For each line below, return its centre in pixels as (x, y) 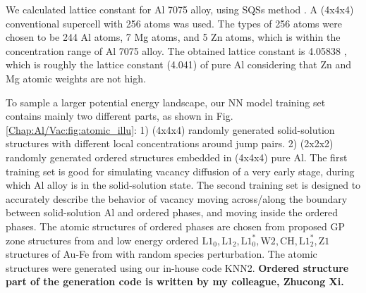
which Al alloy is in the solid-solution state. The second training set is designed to (183, 185)
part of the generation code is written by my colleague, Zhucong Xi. (175, 281)
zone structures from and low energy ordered (102, 240)
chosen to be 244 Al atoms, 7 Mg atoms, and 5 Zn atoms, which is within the (173, 37)
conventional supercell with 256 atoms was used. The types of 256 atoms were (174, 23)
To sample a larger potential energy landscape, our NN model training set (166, 102)
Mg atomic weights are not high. (76, 78)
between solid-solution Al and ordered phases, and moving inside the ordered (172, 212)
